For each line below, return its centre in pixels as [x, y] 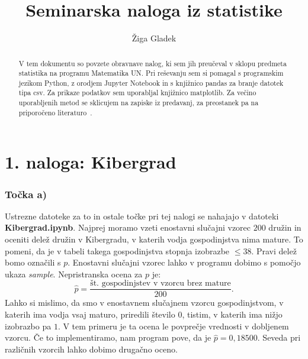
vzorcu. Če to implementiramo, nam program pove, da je [108, 337]
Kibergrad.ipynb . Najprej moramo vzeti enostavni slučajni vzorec [128, 227]
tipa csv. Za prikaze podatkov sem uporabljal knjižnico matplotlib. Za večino [137, 93]
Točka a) [26, 194]
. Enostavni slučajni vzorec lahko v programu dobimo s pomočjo [184, 262]
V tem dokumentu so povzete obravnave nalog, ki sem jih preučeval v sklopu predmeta [153, 63]
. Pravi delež [274, 250]
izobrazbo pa [28, 326]
